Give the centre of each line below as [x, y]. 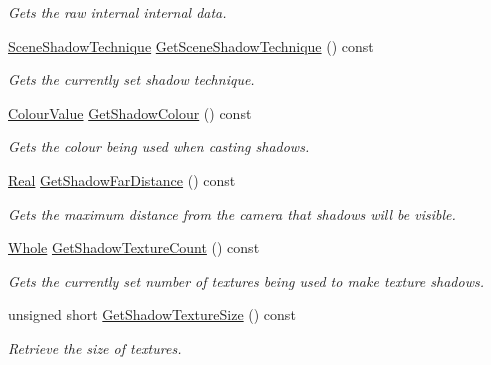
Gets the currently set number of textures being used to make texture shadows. [246, 280]
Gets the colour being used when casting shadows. [159, 146]
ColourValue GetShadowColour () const [130, 112]
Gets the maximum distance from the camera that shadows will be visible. [232, 213]
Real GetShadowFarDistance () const [122, 179]
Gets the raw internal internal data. [117, 12]
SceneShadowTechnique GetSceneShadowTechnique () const [191, 45]
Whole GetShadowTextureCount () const [134, 247]
